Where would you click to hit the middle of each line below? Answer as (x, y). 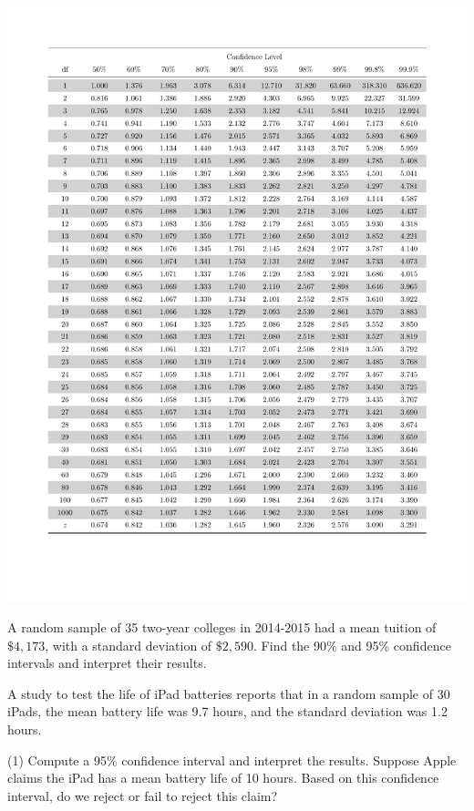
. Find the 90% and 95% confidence (352, 645)
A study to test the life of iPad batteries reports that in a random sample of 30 (229, 693)
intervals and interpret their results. (107, 663)
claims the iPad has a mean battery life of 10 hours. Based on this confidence (223, 778)
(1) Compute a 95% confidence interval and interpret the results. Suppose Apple (232, 760)
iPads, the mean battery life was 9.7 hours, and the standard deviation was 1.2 (227, 711)
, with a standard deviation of (129, 645)
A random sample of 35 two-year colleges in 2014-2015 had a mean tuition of (222, 627)
